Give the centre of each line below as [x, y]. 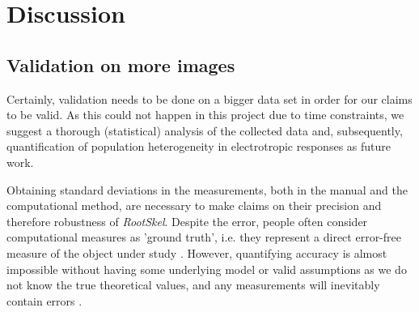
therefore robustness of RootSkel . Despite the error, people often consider [187, 221]
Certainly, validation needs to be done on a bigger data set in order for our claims [209, 98]
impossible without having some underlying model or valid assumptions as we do [207, 269]
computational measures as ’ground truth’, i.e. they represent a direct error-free [204, 237]
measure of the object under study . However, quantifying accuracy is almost [197, 252]
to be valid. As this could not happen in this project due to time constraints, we [205, 115]
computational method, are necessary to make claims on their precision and [194, 205]
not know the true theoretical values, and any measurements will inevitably [193, 285]
